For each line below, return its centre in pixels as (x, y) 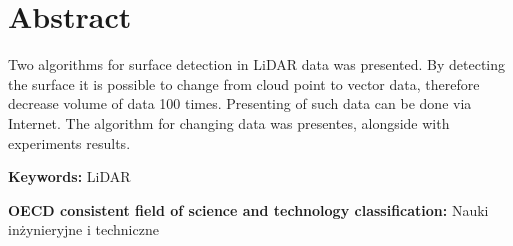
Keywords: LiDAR (69, 176)
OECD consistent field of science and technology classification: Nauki (248, 209)
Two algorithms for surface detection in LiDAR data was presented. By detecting (257, 64)
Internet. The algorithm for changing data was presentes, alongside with (229, 122)
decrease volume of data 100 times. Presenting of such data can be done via (240, 103)
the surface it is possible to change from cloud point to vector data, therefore (244, 83)
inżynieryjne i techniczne (83, 229)
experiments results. (69, 142)
